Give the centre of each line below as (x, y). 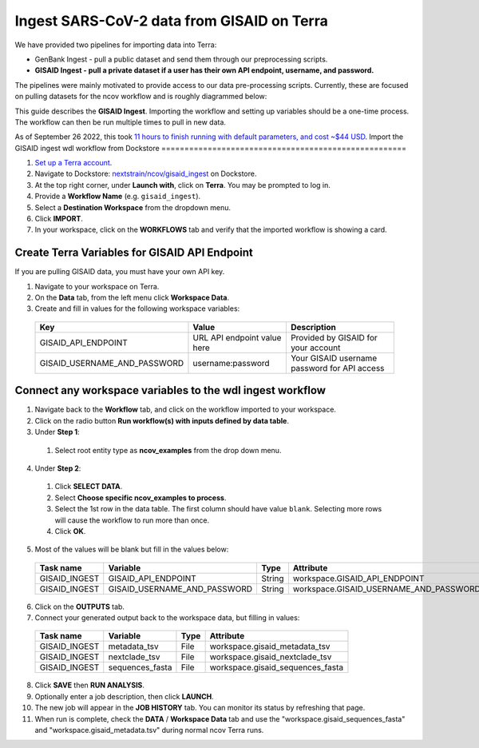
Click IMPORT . (59, 219)
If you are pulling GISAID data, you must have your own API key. (120, 272)
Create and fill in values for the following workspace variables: (137, 308)
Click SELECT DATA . (89, 487)
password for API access (337, 368)
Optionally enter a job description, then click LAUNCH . (125, 696)
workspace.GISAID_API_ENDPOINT (358, 578)
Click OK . (70, 531)
